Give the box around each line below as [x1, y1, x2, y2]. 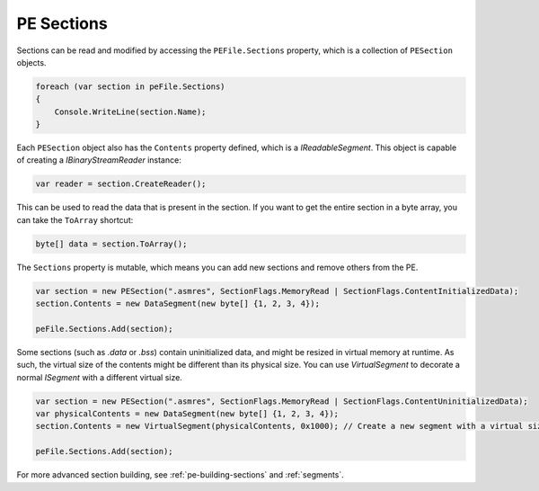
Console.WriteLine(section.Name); [54, 106, 207, 117]
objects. [16, 57, 47, 67]
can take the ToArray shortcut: [16, 214, 134, 225]
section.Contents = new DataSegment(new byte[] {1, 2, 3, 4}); [35, 299, 321, 309]
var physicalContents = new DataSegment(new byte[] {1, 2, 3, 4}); [35, 409, 340, 419]
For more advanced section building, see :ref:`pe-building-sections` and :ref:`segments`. [16, 469, 345, 480]
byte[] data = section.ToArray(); [35, 238, 188, 249]
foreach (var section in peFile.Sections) [35, 81, 225, 92]
